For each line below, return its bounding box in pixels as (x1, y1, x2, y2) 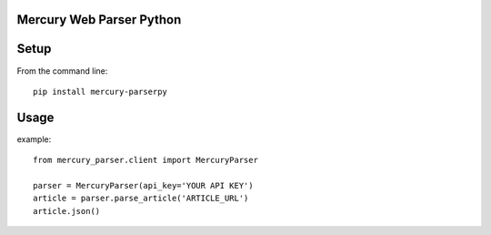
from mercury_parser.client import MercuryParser (33, 155, 259, 166)
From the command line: (16, 65, 108, 77)
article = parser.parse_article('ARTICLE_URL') (33, 193, 249, 204)
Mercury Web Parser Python (16, 12, 182, 27)
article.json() (33, 206, 101, 216)
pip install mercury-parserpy (33, 87, 168, 97)
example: (16, 133, 52, 145)
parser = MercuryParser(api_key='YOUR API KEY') (33, 180, 254, 190)
